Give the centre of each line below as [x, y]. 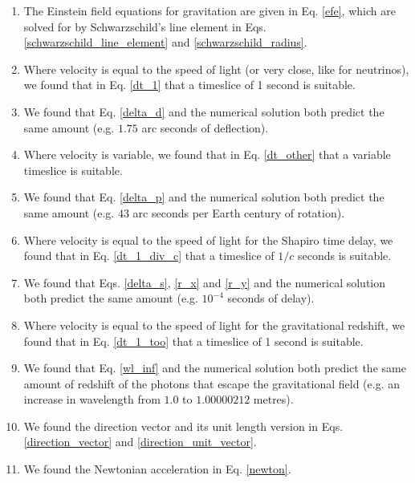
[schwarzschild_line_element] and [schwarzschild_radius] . [165, 42]
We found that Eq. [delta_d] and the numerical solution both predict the [204, 111]
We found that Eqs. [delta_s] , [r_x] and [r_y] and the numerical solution [205, 282]
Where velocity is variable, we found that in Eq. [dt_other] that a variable [207, 154]
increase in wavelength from [92, 399]
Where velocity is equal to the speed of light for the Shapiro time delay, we [208, 239]
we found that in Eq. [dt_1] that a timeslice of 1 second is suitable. [189, 85]
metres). [273, 399]
